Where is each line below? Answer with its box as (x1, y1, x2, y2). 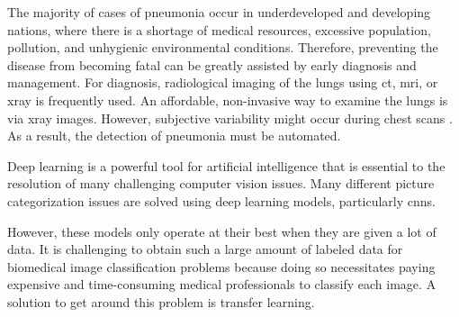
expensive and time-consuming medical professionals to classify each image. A (7, 275, 436, 294)
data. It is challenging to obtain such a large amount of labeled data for (7, 240, 403, 258)
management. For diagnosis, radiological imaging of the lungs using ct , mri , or (7, 73, 438, 92)
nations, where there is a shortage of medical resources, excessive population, (7, 20, 431, 39)
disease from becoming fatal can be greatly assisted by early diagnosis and (7, 55, 417, 74)
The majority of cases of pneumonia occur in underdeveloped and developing (7, 3, 431, 21)
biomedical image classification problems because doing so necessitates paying (7, 257, 436, 276)
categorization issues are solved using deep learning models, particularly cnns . (7, 191, 436, 210)
